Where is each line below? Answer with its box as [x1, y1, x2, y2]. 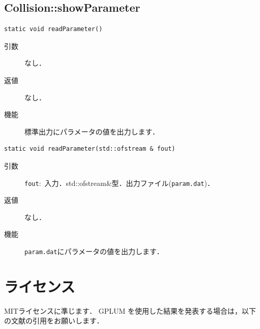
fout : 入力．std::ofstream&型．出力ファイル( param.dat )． [24, 177, 214, 188]
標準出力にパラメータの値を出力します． [24, 126, 160, 136]
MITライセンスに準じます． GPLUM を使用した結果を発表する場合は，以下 [4, 305, 256, 316]
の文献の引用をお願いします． [4, 315, 104, 326]
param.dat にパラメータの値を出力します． [24, 245, 164, 256]
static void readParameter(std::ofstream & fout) [4, 145, 176, 153]
